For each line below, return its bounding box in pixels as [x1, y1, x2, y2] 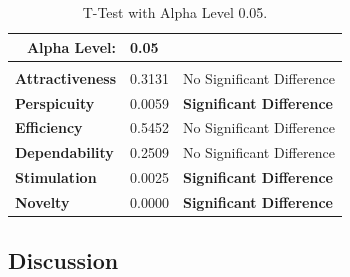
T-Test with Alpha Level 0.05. [82, 2, 268, 22]
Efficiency [15, 117, 83, 138]
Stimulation [15, 167, 97, 188]
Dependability [15, 142, 114, 163]
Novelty [15, 191, 70, 212]
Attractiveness [15, 67, 117, 88]
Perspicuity [15, 92, 95, 113]
